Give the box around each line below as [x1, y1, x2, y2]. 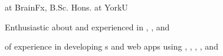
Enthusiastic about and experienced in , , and [5, 20, 170, 33]
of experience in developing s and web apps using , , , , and [5, 40, 218, 52]
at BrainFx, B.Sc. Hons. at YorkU [5, 1, 128, 13]
